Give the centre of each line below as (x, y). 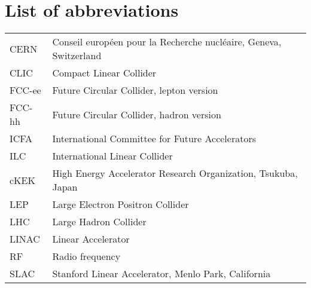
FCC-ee (25, 90)
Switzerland (77, 56)
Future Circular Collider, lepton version (135, 90)
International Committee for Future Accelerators (154, 139)
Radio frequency (86, 256)
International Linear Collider (112, 156)
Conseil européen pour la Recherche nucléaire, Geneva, (167, 42)
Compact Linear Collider (104, 73)
